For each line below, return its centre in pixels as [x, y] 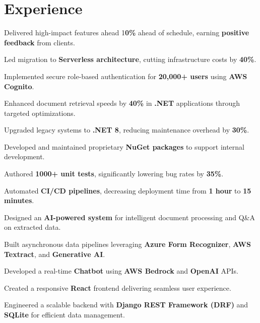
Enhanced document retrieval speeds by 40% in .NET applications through [122, 103]
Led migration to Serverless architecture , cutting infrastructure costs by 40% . [130, 59]
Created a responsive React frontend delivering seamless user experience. [118, 287]
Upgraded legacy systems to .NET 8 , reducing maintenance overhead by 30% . [127, 130]
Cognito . [19, 86]
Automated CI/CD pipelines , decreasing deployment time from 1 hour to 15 [128, 190]
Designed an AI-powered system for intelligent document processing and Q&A [129, 217]
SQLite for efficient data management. [64, 314]
